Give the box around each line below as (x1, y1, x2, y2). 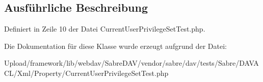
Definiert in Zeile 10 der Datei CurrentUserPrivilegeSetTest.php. (4, 23, 205, 34)
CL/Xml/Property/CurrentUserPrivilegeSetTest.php (4, 67, 169, 78)
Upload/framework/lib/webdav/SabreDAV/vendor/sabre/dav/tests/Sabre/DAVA (4, 58, 259, 68)
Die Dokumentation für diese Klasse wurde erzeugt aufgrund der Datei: (4, 40, 227, 51)
